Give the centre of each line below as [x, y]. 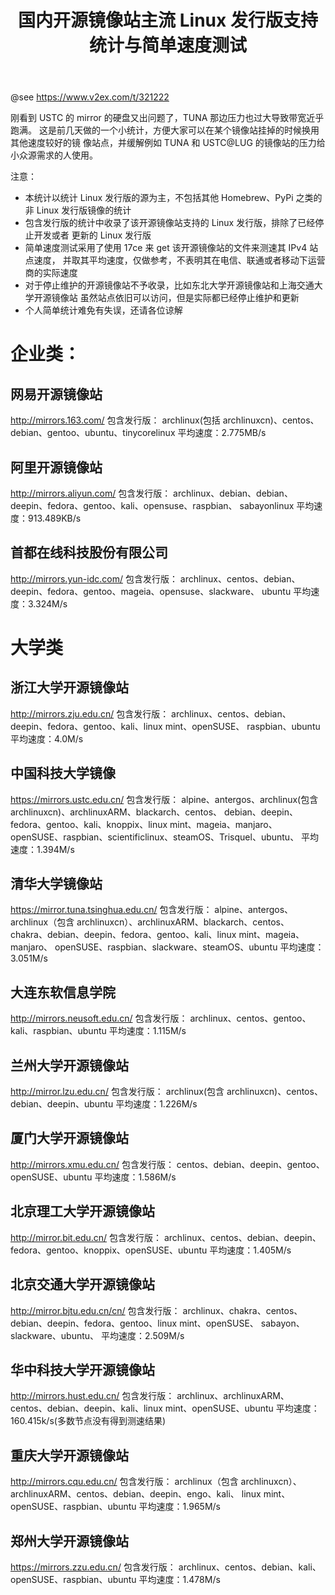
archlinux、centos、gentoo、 [250, 1018]
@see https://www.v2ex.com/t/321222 [90, 97]
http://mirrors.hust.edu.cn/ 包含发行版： [92, 1396]
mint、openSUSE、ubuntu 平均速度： [242, 1408]
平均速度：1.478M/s [179, 1579]
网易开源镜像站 [56, 394]
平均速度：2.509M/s [143, 1335]
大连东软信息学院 [63, 992]
